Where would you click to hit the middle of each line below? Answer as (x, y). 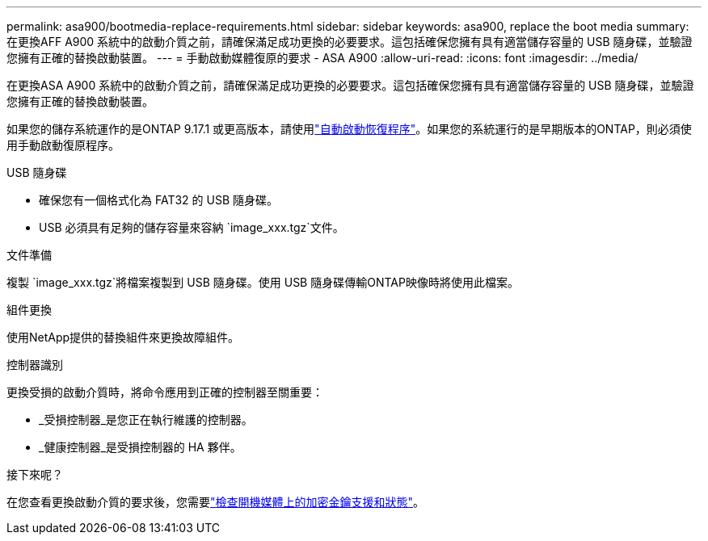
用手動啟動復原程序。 (63, 145)
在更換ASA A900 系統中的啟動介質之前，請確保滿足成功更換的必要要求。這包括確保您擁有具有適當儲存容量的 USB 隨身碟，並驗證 (350, 85)
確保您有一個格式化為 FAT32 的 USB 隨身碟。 (158, 200)
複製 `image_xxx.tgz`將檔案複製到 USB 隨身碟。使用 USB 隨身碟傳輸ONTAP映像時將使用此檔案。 (263, 282)
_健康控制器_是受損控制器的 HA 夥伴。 (140, 447)
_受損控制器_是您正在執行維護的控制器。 (146, 419)
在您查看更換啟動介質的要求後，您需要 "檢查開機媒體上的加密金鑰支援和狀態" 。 (216, 502)
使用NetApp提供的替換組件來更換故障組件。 (123, 337)
